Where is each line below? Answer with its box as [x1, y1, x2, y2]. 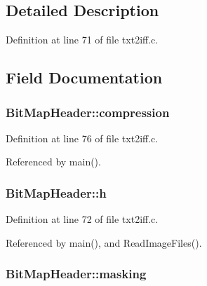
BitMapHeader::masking [6, 265, 147, 282]
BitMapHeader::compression [6, 103, 170, 121]
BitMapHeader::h [6, 184, 107, 201]
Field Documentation [6, 67, 163, 88]
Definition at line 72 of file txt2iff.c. [6, 212, 159, 226]
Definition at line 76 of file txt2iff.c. [6, 130, 159, 145]
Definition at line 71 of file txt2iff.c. [6, 32, 159, 47]
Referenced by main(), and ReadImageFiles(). [6, 235, 202, 250]
